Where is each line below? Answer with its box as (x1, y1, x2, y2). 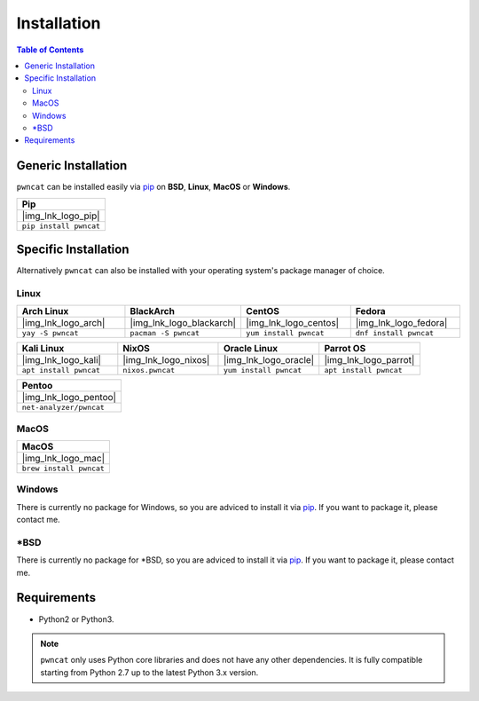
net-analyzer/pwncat (21, 403, 106, 413)
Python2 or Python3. (38, 613, 114, 625)
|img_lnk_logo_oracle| (223, 354, 315, 366)
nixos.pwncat (122, 366, 176, 375)
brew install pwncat (21, 463, 106, 473)
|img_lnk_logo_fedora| (355, 317, 448, 329)
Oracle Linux (223, 343, 279, 355)
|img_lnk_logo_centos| (245, 317, 340, 329)
